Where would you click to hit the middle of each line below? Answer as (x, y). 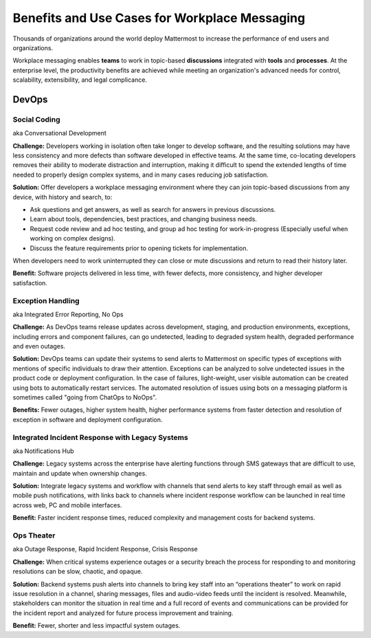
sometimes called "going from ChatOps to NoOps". (85, 397)
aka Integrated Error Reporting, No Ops (68, 314)
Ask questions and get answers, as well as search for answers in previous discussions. (153, 209)
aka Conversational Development (59, 133)
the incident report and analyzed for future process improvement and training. (123, 613)
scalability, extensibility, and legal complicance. (80, 80)
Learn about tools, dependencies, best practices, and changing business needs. (144, 219)
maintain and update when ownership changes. (80, 473)
